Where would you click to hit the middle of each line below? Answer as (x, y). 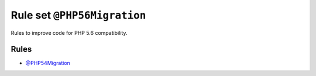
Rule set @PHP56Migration (78, 15)
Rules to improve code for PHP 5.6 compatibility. (69, 32)
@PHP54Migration (48, 63)
